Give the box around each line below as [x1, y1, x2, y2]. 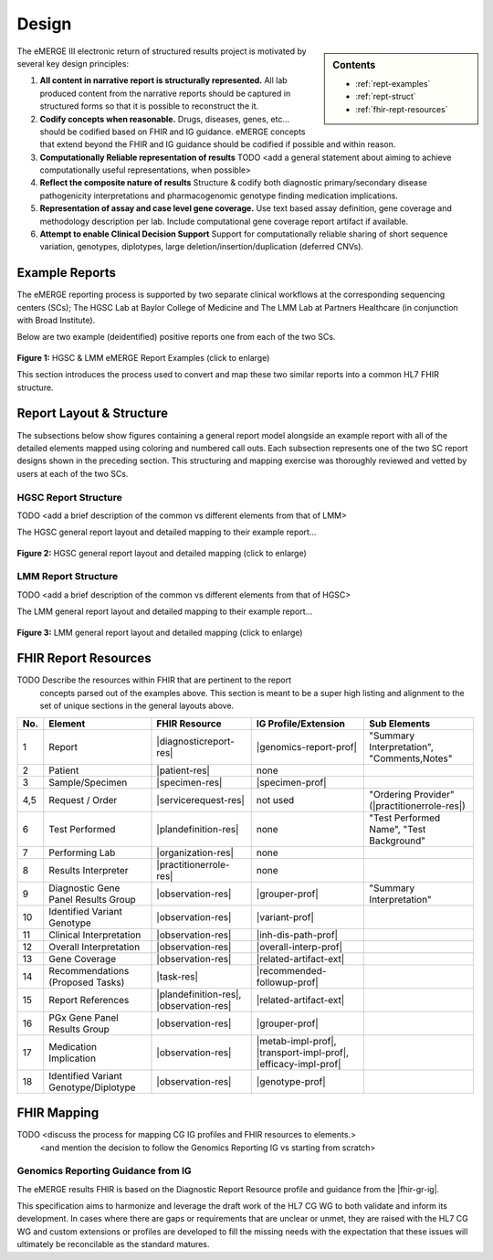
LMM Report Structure [16, 570, 119, 583]
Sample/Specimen [48, 776, 128, 789]
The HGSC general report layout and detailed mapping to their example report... [16, 526, 317, 538]
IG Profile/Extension [256, 717, 346, 730]
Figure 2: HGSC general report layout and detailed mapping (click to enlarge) [16, 547, 308, 558]
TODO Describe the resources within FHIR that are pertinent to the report [16, 674, 292, 685]
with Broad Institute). [16, 315, 96, 326]
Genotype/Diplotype [48, 1081, 136, 1094]
